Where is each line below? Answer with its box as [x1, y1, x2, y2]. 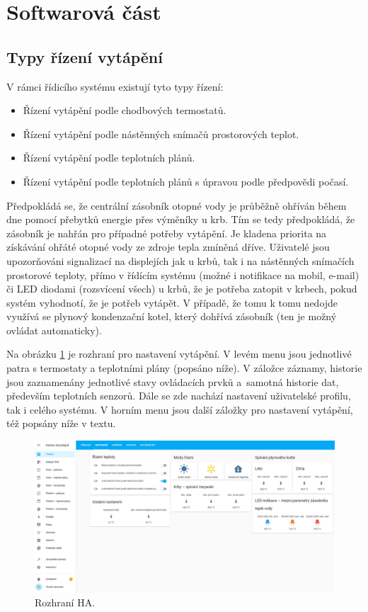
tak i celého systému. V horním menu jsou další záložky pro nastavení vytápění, [6, 402, 353, 416]
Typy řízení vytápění [6, 45, 163, 67]
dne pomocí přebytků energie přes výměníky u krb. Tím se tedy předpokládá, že [6, 212, 355, 227]
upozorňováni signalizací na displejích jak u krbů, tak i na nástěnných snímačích [6, 253, 355, 268]
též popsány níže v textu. [6, 416, 116, 431]
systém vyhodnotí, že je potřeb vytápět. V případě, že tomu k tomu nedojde [6, 295, 338, 310]
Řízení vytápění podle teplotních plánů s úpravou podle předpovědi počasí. [23, 174, 349, 188]
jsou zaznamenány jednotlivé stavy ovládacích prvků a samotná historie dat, [6, 374, 339, 389]
